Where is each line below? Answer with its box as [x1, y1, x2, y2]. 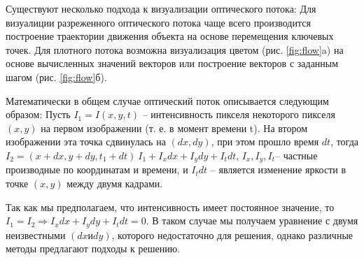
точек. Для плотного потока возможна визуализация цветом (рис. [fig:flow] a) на [6, 42, 344, 57]
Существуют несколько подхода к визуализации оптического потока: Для [6, 1, 316, 15]
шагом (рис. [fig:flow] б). [6, 69, 107, 84]
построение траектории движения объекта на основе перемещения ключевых [6, 29, 334, 43]
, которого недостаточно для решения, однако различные [111, 227, 353, 242]
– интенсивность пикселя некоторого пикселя [142, 107, 335, 122]
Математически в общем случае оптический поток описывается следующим [6, 93, 329, 108]
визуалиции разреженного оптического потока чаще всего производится [6, 15, 311, 29]
